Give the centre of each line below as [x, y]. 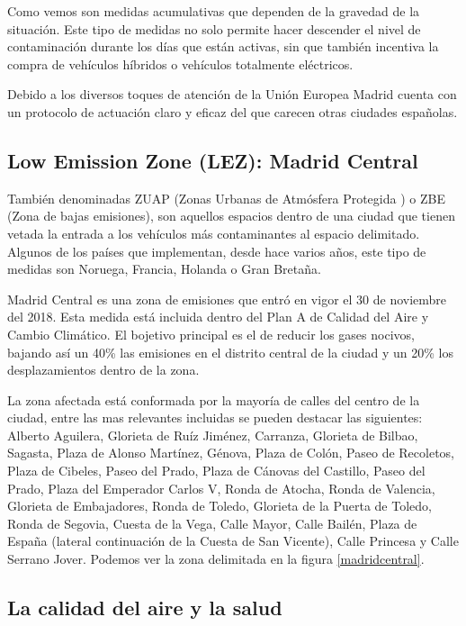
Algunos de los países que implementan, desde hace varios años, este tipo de [217, 251]
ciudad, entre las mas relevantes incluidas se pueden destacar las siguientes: [215, 417]
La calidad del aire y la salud [145, 608]
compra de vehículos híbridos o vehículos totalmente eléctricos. [180, 64]
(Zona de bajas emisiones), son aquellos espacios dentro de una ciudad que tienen [231, 216]
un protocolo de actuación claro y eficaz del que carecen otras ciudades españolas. [233, 111]
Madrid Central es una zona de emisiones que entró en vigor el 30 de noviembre [227, 299]
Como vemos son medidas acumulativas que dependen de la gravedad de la [214, 11]
